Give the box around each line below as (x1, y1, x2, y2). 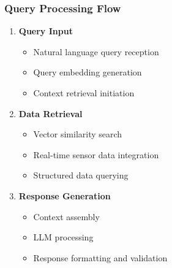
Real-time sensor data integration (33, 148, 159, 161)
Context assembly (33, 210, 100, 223)
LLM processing (33, 231, 94, 243)
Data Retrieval (18, 107, 83, 120)
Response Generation (18, 189, 111, 202)
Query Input (18, 25, 73, 37)
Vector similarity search (33, 128, 122, 140)
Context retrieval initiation (33, 86, 135, 99)
